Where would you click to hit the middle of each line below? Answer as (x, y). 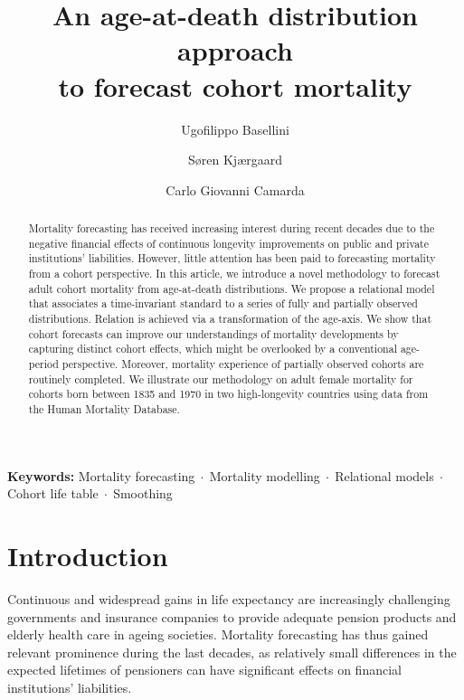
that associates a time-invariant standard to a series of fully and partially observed (223, 303)
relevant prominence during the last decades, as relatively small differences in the (232, 652)
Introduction (88, 555)
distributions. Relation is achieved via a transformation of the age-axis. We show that (230, 319)
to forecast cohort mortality (235, 85)
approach (235, 50)
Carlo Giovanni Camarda (235, 189)
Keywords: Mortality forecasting (101, 475)
